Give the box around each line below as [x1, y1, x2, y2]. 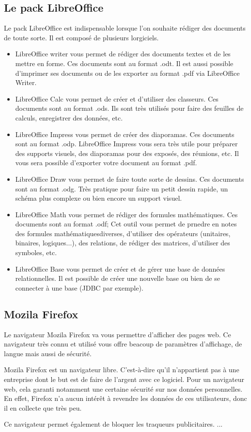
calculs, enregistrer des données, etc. [15, 112, 123, 122]
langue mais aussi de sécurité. [4, 348, 92, 358]
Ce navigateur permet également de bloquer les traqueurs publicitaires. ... [4, 419, 223, 429]
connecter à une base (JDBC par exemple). [15, 282, 143, 293]
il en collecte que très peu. [4, 402, 82, 413]
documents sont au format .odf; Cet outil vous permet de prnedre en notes [15, 219, 237, 229]
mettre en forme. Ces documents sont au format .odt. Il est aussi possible [15, 58, 234, 68]
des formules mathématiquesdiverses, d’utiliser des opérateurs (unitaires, [15, 228, 231, 238]
